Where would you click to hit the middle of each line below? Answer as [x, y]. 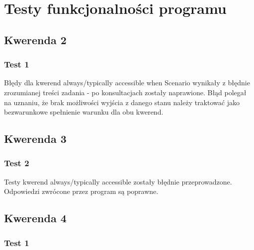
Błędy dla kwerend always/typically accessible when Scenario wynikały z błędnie [127, 83]
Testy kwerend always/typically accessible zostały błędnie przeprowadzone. [118, 181]
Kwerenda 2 [35, 39]
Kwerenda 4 [35, 218]
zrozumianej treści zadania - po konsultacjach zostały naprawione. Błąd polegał [125, 92]
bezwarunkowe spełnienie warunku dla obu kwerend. [84, 112]
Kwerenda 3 [35, 139]
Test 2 [17, 163]
